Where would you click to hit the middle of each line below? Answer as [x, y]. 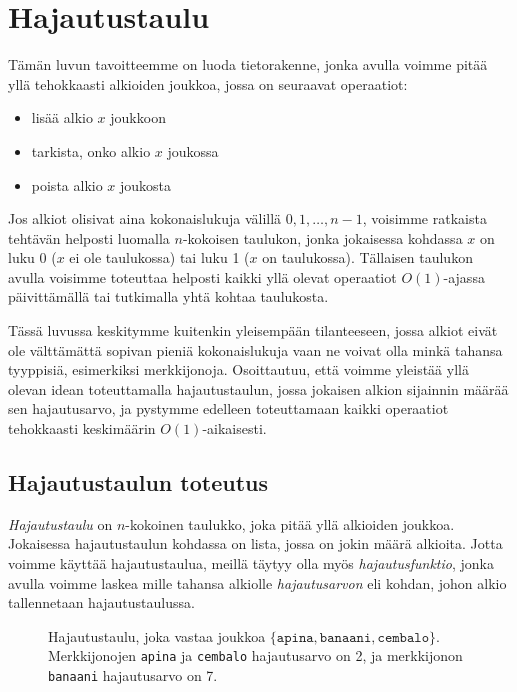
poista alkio [67, 184]
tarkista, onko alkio [91, 150]
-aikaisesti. [234, 428]
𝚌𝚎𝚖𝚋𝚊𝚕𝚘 [403, 637]
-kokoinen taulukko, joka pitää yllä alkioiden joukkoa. [290, 523]
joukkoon [138, 117]
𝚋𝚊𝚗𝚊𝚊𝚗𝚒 [345, 637]
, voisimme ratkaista [424, 218]
